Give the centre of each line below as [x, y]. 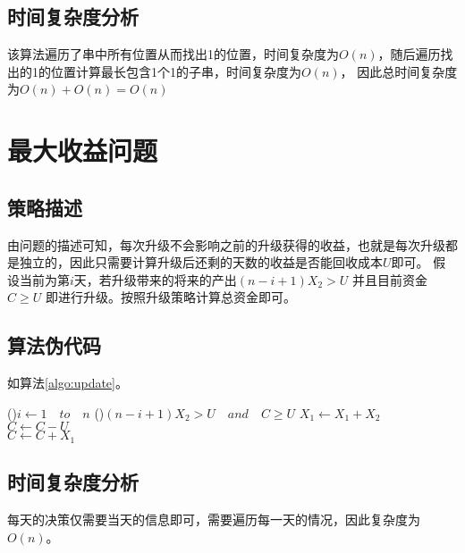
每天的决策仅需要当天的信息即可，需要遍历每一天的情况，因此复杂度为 [214, 519]
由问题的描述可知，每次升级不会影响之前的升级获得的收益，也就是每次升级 [226, 244]
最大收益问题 [83, 151]
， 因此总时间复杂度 [399, 71]
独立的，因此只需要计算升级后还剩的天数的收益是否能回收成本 [201, 262]
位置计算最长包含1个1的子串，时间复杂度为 [176, 71]
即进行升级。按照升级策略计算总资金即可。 [170, 297]
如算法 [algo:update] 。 [68, 383]
